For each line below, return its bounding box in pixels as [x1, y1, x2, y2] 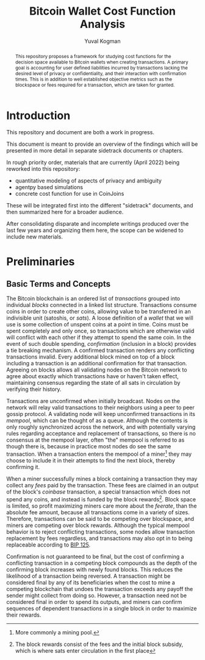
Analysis [79, 17, 126, 31]
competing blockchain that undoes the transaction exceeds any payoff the [6, 585, 193, 592]
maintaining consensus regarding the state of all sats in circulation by [6, 379, 181, 387]
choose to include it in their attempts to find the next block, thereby [6, 457, 176, 464]
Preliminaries [6, 254, 75, 268]
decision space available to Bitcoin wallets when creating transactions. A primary [15, 59, 189, 65]
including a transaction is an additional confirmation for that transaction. [6, 360, 187, 367]
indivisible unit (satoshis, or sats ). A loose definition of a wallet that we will [6, 314, 193, 321]
